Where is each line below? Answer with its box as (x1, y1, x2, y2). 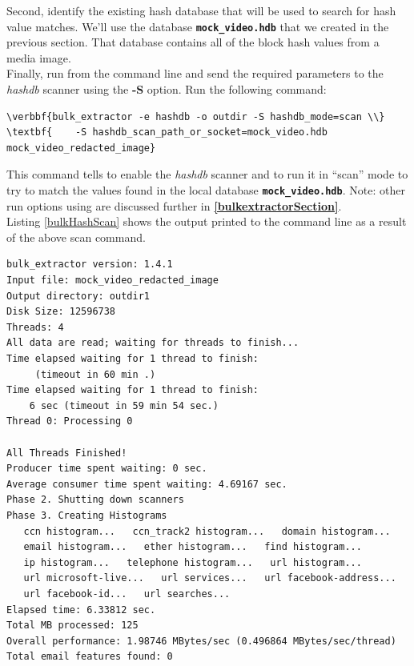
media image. (6, 49, 71, 66)
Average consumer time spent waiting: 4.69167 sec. (6, 478, 287, 490)
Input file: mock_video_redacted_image (6, 275, 219, 287)
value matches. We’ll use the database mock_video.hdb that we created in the (6, 18, 389, 34)
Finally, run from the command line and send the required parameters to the (6, 65, 384, 82)
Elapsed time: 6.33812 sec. (6, 604, 156, 616)
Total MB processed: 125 (6, 620, 139, 632)
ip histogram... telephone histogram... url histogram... (23, 556, 362, 568)
